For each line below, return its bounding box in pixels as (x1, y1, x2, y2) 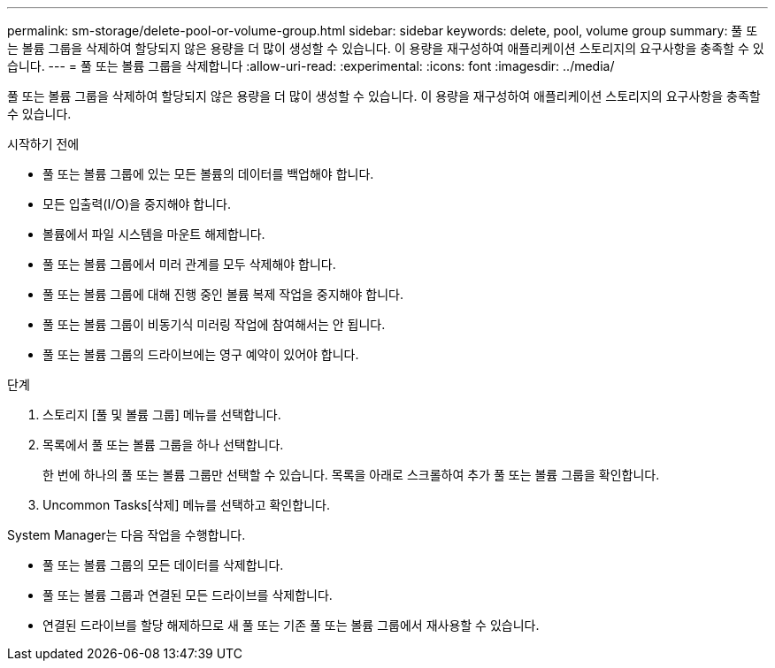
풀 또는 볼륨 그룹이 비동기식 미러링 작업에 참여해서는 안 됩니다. (42, 317, 386, 332)
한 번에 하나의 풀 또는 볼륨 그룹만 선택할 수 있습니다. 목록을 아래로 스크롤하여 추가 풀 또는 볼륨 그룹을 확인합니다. (42, 467, 660, 482)
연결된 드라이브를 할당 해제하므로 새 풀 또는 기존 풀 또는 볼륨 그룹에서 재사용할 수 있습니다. (42, 618, 540, 633)
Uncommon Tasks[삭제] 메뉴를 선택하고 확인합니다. (42, 497, 330, 512)
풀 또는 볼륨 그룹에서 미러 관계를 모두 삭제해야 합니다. (42, 257, 336, 272)
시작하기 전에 (7, 136, 80, 151)
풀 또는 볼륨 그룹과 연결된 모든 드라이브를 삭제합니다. (42, 587, 333, 603)
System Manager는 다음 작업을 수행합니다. (7, 527, 246, 542)
